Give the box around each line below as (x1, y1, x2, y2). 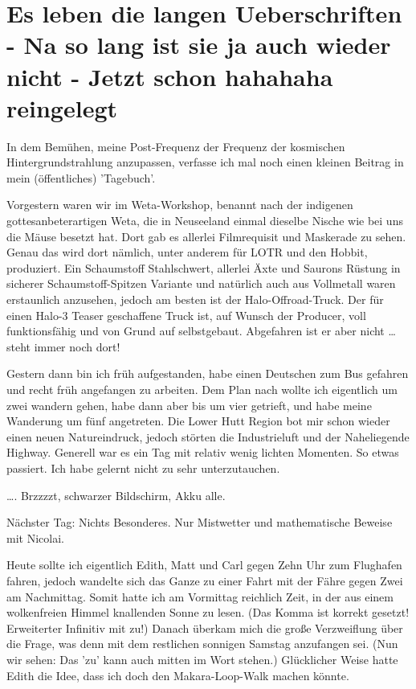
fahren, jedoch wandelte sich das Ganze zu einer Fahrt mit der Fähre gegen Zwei (6, 572, 403, 589)
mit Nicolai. (6, 529, 64, 546)
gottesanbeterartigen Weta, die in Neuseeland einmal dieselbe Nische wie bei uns (6, 212, 403, 229)
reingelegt (6, 91, 118, 124)
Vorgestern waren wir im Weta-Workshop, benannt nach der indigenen (6, 196, 353, 213)
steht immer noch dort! (6, 338, 120, 355)
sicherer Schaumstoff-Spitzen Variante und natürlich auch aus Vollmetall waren (6, 275, 396, 292)
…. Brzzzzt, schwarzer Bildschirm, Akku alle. (6, 486, 226, 503)
